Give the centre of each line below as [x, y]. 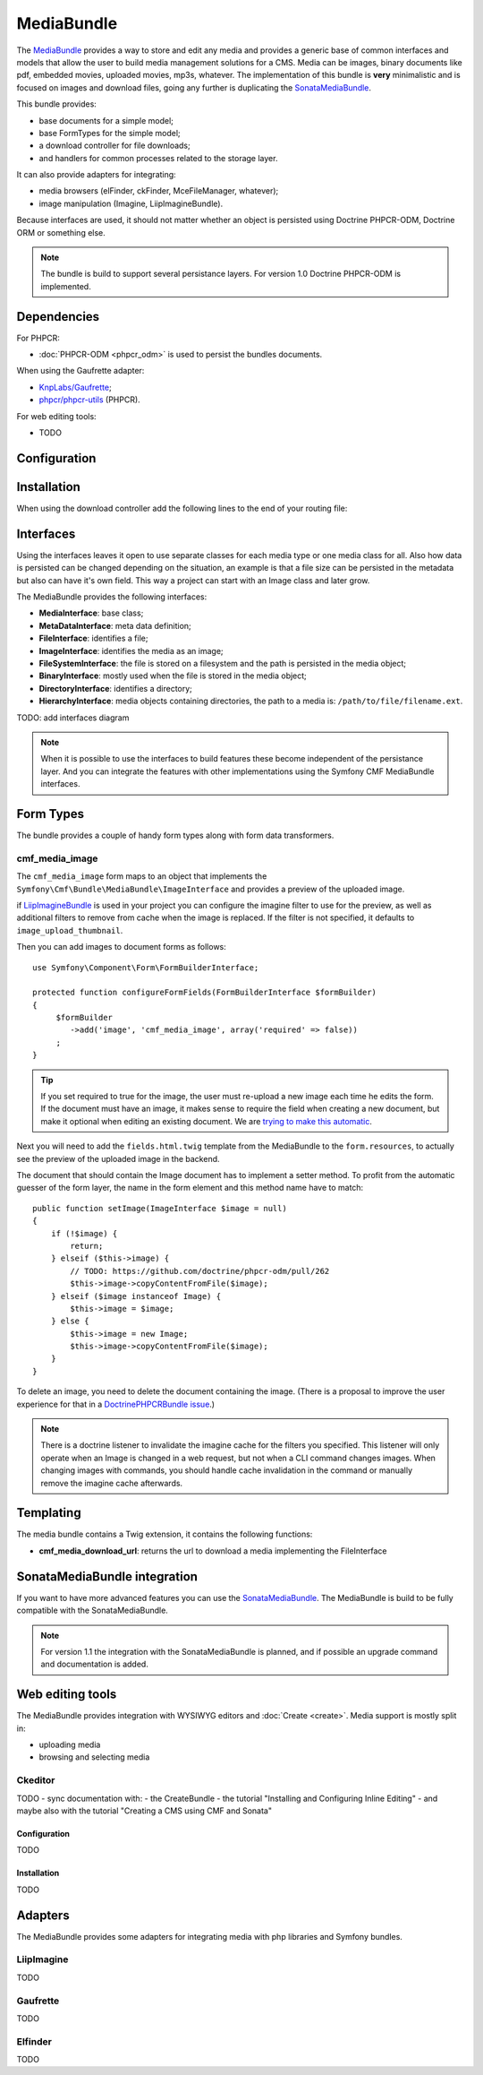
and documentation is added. [95, 1664]
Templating [49, 1513]
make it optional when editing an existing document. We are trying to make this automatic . [207, 1121]
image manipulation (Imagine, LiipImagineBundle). [131, 203]
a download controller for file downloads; [115, 146]
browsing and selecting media [94, 1757]
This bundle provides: [57, 104]
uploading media [70, 1745]
